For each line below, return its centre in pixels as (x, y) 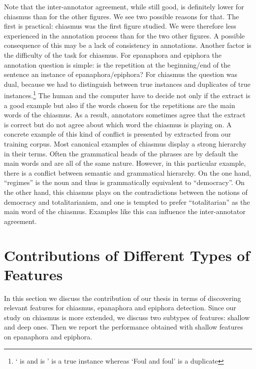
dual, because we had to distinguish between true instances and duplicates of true (127, 84)
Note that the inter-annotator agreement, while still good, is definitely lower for (124, 6)
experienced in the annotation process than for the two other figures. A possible (125, 35)
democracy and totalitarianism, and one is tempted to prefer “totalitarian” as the (127, 202)
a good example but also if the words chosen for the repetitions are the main (120, 105)
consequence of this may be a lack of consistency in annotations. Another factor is (128, 45)
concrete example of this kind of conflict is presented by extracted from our (118, 134)
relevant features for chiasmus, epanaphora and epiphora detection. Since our (120, 308)
